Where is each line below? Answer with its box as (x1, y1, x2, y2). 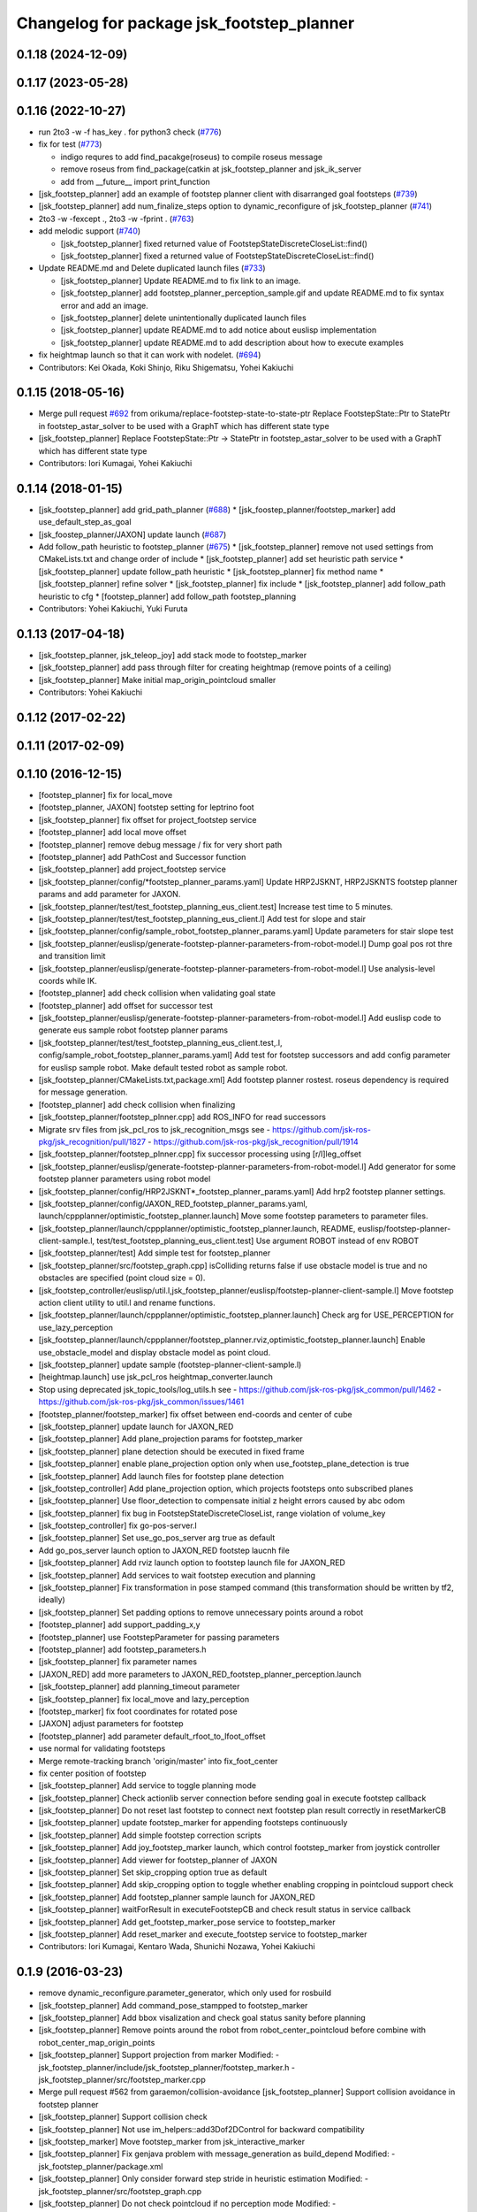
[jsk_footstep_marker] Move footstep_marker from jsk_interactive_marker (38, 2136, 306, 2147)
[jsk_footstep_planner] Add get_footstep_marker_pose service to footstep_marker (38, 1916, 336, 1927)
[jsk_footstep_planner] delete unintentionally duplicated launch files (60, 312, 307, 323)
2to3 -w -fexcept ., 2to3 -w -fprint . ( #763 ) (38, 213, 194, 224)
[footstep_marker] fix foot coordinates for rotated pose (38, 1706, 238, 1717)
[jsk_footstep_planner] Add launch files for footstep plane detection (38, 1471, 284, 1481)
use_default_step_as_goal (38, 517, 132, 527)
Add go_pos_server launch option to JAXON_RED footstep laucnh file (38, 1545, 291, 1555)
